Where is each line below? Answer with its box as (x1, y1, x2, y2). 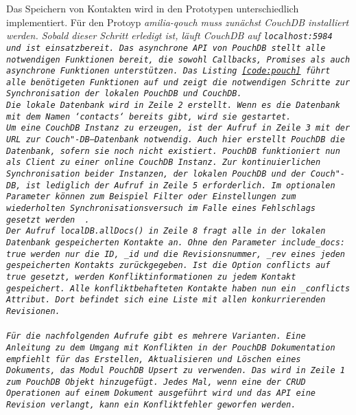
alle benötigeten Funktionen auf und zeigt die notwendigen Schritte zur (6, 77, 351, 87)
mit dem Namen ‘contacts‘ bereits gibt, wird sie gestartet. (6, 111, 292, 122)
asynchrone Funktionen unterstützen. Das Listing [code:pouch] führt (6, 66, 331, 76)
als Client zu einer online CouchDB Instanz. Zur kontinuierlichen (6, 157, 321, 168)
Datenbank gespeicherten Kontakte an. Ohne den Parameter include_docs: (6, 238, 345, 247)
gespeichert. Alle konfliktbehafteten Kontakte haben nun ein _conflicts (6, 283, 351, 293)
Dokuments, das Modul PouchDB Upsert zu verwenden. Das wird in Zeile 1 (6, 366, 345, 376)
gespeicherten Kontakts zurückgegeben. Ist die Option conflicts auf (6, 260, 331, 271)
